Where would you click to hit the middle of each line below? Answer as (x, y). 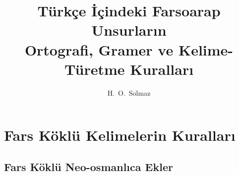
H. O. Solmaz (129, 92)
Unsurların (129, 30)
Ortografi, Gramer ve (99, 49)
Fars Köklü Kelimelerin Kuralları (120, 135)
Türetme (94, 69)
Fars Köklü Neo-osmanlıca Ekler (89, 166)
